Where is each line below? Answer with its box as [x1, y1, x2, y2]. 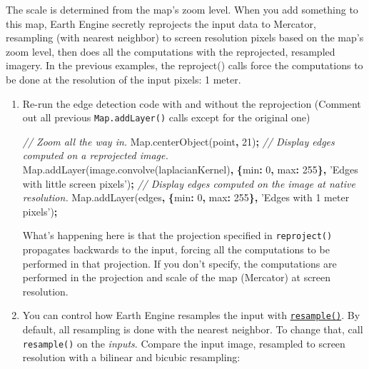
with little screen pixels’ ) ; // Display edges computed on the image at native [22, 176, 355, 191]
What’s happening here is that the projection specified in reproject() [22, 228, 333, 243]
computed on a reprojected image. [22, 148, 168, 163]
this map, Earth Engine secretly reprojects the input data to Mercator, [6, 16, 316, 31]
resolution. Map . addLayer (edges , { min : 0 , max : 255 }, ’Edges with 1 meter [22, 190, 350, 205]
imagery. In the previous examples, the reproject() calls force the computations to [6, 58, 363, 73]
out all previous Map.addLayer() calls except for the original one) [22, 110, 310, 125]
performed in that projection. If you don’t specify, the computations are [22, 256, 337, 271]
